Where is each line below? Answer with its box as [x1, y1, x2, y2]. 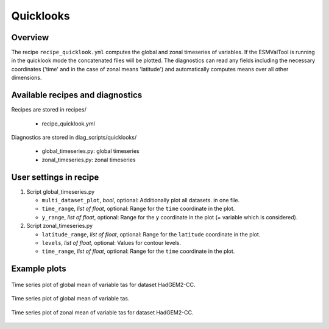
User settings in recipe [11, 172, 99, 182]
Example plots [11, 264, 66, 274]
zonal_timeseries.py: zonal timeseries [41, 156, 136, 163]
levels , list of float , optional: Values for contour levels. [41, 239, 182, 246]
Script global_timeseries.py [26, 188, 95, 195]
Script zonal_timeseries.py [26, 222, 93, 230]
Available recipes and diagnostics [11, 90, 143, 101]
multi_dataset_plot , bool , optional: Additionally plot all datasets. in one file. [41, 197, 240, 203]
